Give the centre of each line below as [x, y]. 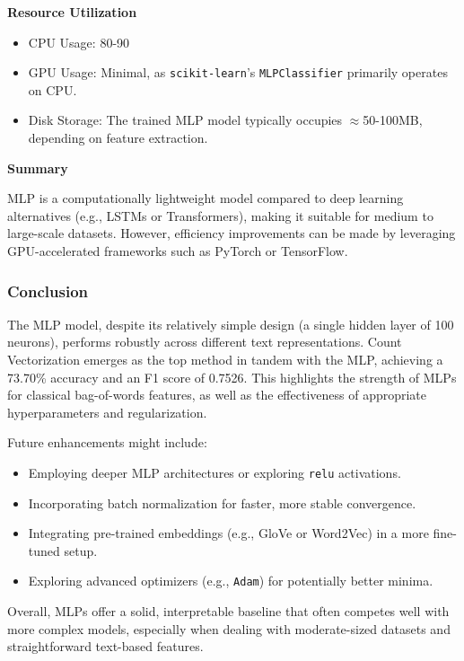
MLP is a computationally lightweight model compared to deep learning [206, 198]
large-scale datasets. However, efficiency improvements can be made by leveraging [232, 233]
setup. [81, 550]
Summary [38, 167]
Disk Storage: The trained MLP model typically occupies [185, 120]
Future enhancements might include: [107, 442]
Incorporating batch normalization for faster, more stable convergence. [222, 502]
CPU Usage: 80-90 [79, 42]
